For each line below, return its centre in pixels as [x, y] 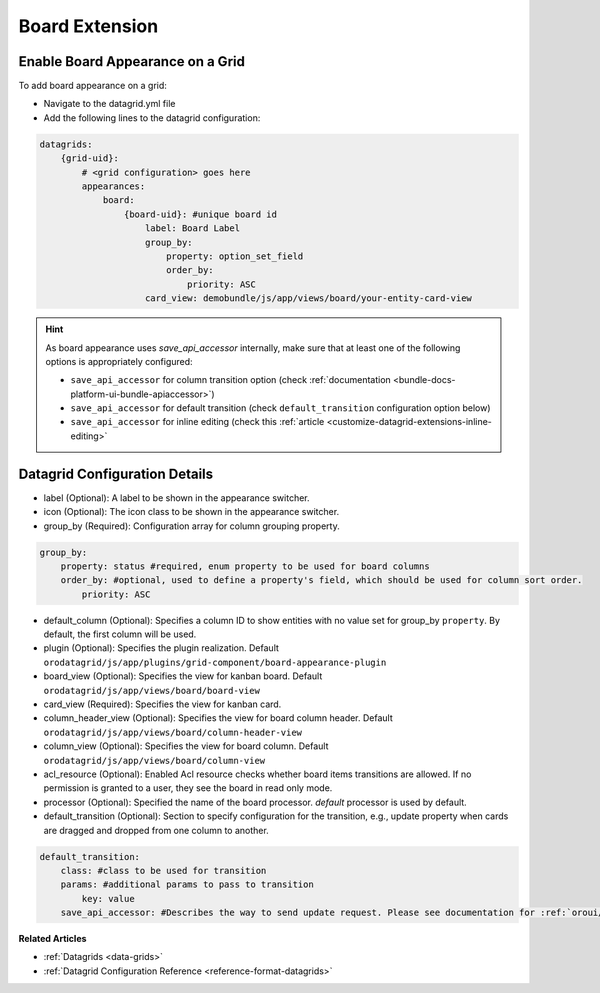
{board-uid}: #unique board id [200, 214]
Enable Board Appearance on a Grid [131, 61]
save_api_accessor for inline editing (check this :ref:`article [197, 422]
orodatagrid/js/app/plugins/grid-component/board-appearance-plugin [215, 662]
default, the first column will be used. [120, 634]
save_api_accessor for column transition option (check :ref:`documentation [231, 380]
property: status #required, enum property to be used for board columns [245, 566]
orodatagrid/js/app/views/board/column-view [154, 760]
